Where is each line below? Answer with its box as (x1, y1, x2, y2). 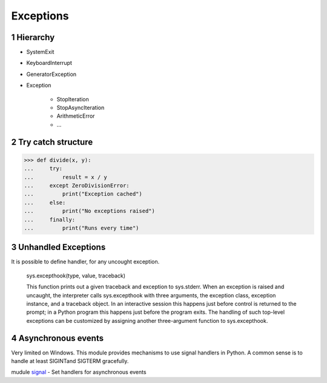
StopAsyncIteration (56, 104, 105, 112)
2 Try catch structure (11, 137, 93, 147)
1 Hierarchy (11, 32, 55, 42)
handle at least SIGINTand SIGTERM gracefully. (11, 358, 129, 365)
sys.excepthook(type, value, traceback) (26, 272, 126, 279)
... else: (24, 199, 66, 206)
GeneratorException (26, 70, 77, 78)
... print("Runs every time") (24, 225, 139, 231)
